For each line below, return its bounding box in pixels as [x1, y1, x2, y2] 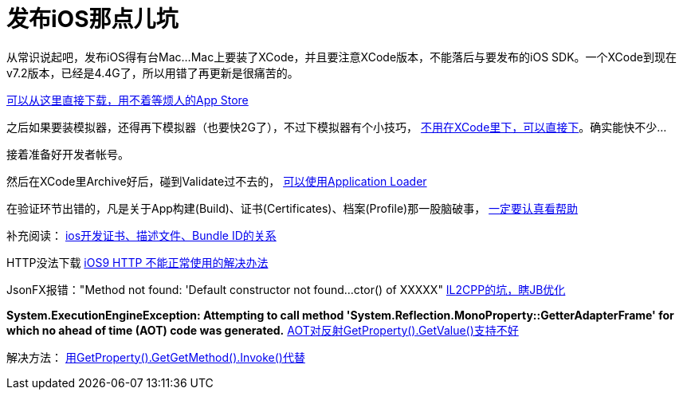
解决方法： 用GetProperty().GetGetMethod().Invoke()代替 [6, 350, 305, 364]
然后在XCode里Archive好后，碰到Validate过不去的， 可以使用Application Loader [6, 174, 427, 188]
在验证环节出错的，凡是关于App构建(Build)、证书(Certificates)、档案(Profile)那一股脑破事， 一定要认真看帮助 [6, 201, 579, 215]
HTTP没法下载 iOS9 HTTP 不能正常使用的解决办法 [6, 255, 269, 269]
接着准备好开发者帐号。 [6, 147, 129, 161]
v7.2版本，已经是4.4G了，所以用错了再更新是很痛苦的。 [6, 65, 299, 80]
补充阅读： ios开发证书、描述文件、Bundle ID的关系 [6, 228, 277, 242]
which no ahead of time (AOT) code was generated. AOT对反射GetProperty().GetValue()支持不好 [6, 323, 519, 337]
